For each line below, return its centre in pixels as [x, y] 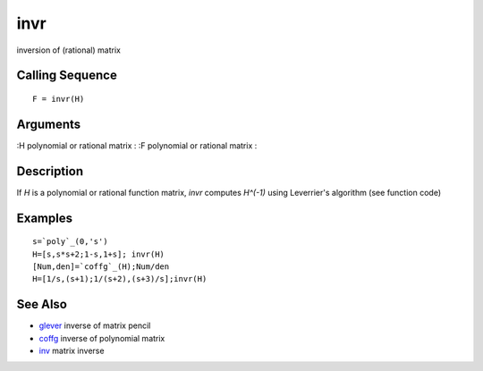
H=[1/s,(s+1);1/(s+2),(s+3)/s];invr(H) [120, 279]
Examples [45, 218]
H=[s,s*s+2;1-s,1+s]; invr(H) [99, 254]
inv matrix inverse [72, 351]
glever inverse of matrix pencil [95, 325]
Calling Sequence [67, 76]
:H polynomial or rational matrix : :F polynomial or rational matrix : [137, 145]
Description [50, 171]
